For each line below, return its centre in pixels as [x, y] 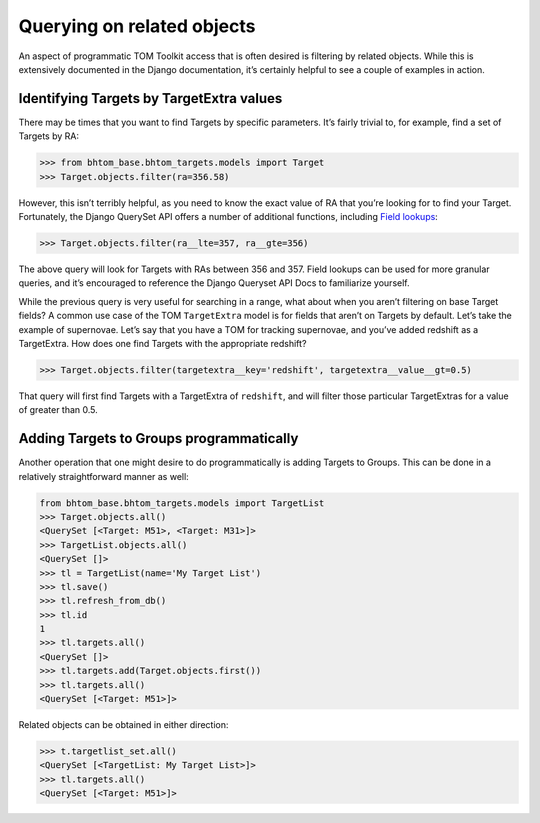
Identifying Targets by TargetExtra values [150, 98]
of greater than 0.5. [58, 410]
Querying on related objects [137, 26]
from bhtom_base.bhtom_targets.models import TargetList [182, 503]
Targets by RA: [49, 136]
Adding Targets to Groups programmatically [158, 438]
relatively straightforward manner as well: [103, 476]
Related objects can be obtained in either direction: [123, 724]
